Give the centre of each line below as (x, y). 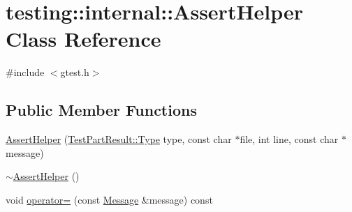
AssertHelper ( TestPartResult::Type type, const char (119, 139)
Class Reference (83, 39)
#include (25, 72)
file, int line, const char (289, 139)
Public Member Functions (101, 110)
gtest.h (75, 72)
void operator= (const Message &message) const (109, 199)
